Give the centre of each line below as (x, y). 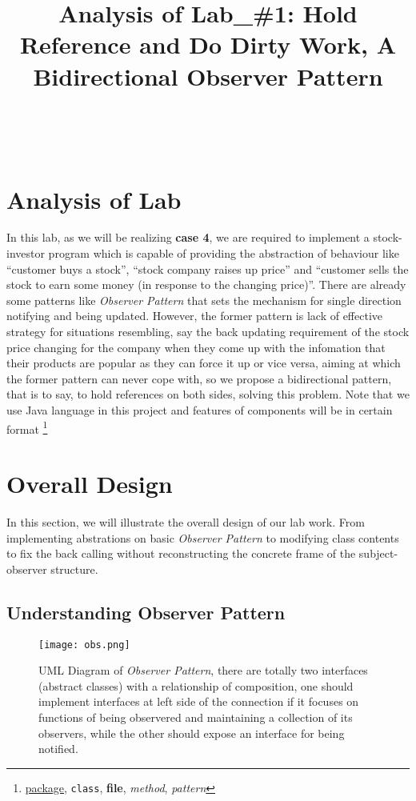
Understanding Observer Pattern (146, 612)
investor (26, 253)
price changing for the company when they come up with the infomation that (196, 347)
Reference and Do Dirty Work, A (208, 44)
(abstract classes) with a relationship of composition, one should (196, 685)
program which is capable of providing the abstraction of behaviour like (224, 253)
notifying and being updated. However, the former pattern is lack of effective (195, 316)
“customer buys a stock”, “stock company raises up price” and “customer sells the (208, 268)
